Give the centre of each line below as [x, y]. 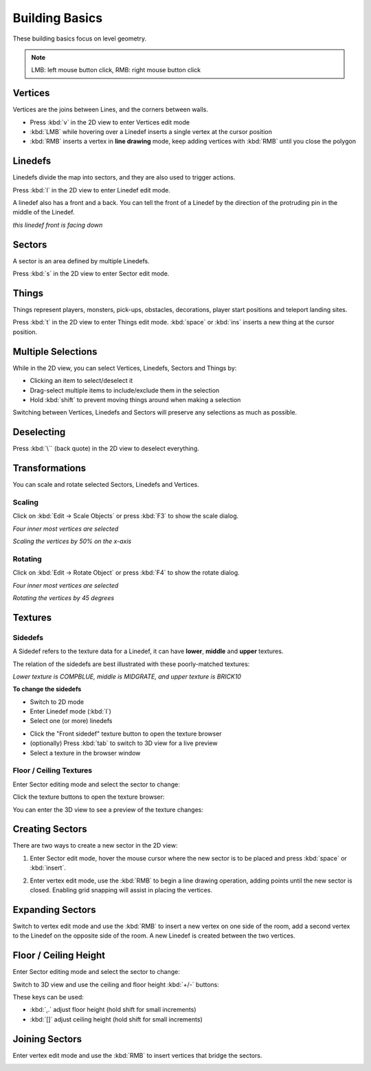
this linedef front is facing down [58, 225]
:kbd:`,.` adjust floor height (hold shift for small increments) [113, 1010]
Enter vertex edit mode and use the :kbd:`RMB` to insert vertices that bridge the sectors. [137, 1055]
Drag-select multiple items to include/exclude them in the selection [125, 390]
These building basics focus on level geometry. [80, 38]
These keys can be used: [48, 997]
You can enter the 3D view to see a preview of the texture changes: [108, 809]
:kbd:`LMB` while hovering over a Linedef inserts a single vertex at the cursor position [151, 132]
